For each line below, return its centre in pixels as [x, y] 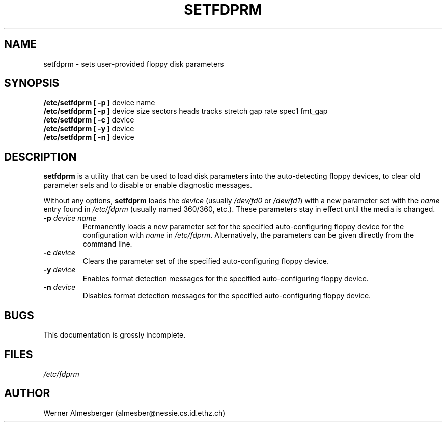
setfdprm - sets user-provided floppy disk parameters [134, 64]
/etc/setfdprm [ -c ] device [89, 120]
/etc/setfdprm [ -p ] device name [99, 103]
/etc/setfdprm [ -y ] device [89, 129]
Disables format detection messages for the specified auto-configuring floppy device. [227, 296]
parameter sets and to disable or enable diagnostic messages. [148, 185]
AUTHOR [27, 393]
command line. [107, 244]
